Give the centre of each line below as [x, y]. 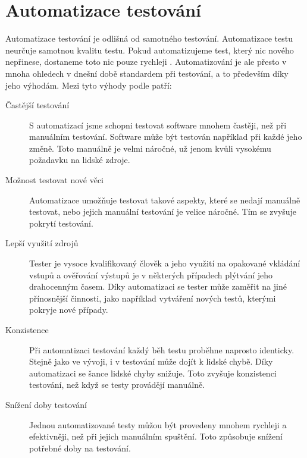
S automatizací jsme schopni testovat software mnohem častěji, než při [158, 125]
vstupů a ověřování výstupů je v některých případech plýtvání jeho [151, 275]
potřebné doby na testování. [80, 448]
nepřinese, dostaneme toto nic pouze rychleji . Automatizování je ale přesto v [146, 62]
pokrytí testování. [61, 223]
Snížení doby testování [46, 404]
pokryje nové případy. [69, 310]
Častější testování [37, 105]
